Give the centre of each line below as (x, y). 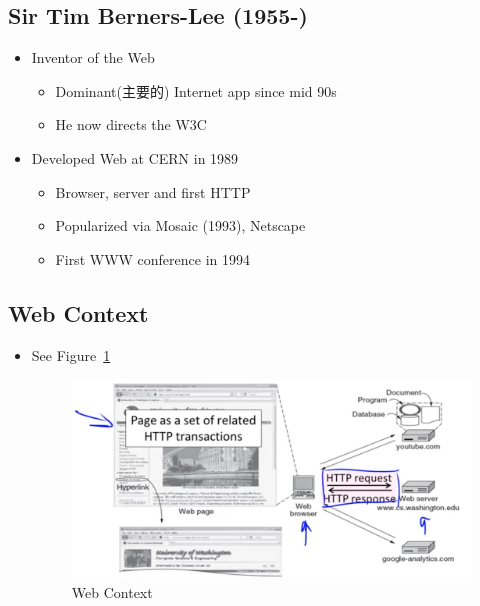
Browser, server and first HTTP (153, 191)
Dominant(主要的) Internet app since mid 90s (196, 90)
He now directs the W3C (131, 124)
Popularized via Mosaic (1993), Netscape (180, 225)
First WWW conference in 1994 (152, 258)
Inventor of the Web (93, 57)
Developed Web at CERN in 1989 (135, 157)
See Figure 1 (71, 354)
